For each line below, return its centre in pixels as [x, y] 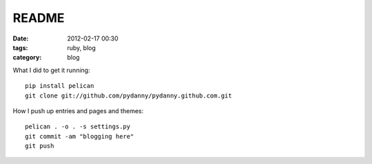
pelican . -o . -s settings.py [78, 127]
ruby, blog [82, 47]
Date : [21, 38]
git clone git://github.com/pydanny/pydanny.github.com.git [128, 95]
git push [40, 146]
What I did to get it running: [51, 70]
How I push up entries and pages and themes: [78, 110]
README [39, 18]
